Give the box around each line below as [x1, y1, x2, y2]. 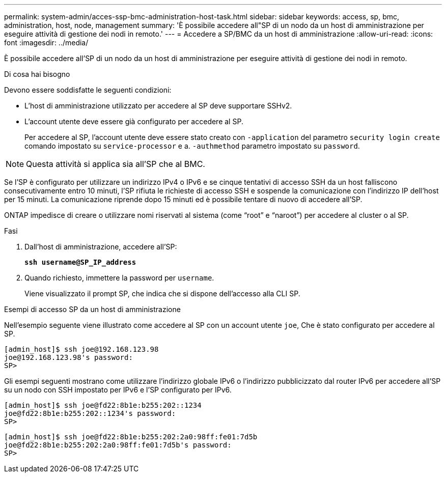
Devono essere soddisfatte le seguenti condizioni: [4, 86, 172, 94]
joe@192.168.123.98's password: [4, 353, 133, 361]
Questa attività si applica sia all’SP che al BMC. [26, 159, 205, 169]
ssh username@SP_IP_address [24, 258, 136, 266]
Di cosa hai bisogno [4, 70, 70, 78]
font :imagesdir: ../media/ [4, 38, 89, 47]
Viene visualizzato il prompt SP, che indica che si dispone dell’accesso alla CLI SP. [24, 289, 300, 298]
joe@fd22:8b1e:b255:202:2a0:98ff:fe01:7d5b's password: [4, 441, 232, 449]
